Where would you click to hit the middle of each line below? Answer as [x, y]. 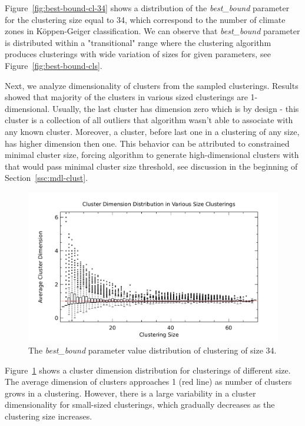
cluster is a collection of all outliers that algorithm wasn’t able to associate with [149, 120]
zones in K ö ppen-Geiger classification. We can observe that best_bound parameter [152, 31]
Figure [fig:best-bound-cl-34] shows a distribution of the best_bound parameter [147, 8]
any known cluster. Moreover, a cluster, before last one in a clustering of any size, [152, 131]
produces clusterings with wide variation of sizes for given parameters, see [138, 54]
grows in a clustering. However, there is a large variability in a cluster [130, 393]
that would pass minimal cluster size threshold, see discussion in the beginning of [151, 166]
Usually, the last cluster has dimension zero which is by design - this [175, 108]
